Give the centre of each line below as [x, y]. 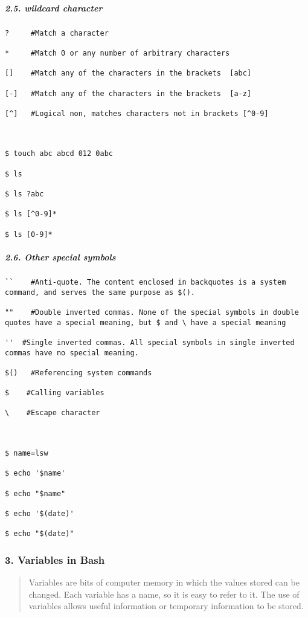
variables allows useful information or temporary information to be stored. [166, 606]
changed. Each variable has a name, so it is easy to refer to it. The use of [164, 594]
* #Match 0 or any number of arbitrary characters [117, 53]
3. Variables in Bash [55, 559]
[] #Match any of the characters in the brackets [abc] [128, 73]
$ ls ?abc [24, 194]
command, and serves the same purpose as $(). [100, 292]
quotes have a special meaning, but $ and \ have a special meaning [146, 322]
